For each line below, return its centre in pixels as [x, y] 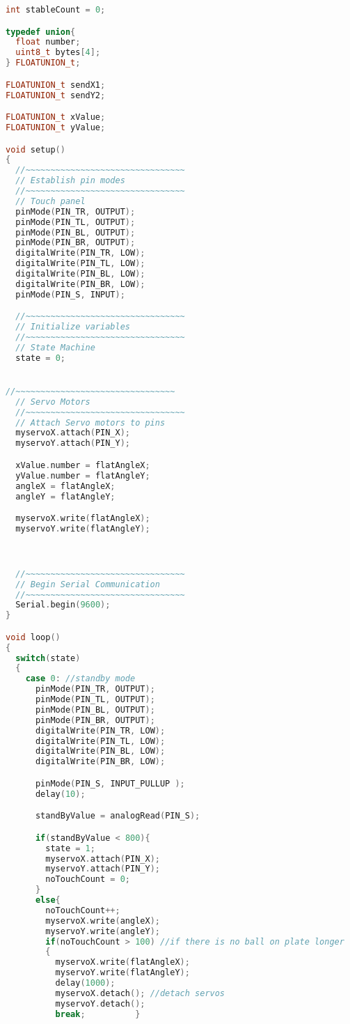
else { [48, 900]
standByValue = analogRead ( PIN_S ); [118, 816]
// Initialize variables [73, 327]
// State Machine [55, 347]
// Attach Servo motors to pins [90, 422]
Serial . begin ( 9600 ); [63, 605]
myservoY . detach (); [100, 1003]
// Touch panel [50, 201]
